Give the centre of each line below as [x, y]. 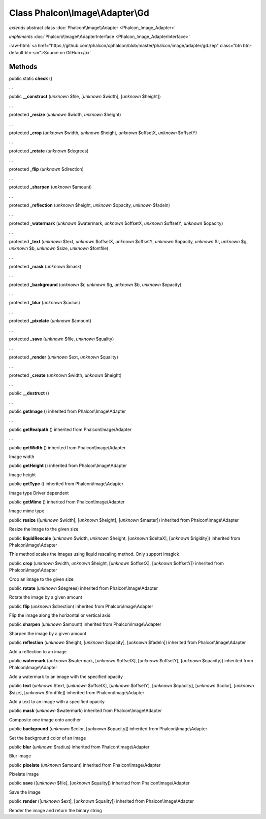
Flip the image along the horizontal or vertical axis [60, 615]
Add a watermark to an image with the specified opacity [66, 677]
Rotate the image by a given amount [46, 597]
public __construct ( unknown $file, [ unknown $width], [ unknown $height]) [85, 97]
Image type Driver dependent [39, 493]
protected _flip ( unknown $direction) [46, 169]
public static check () [31, 78]
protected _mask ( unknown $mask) [45, 266]
